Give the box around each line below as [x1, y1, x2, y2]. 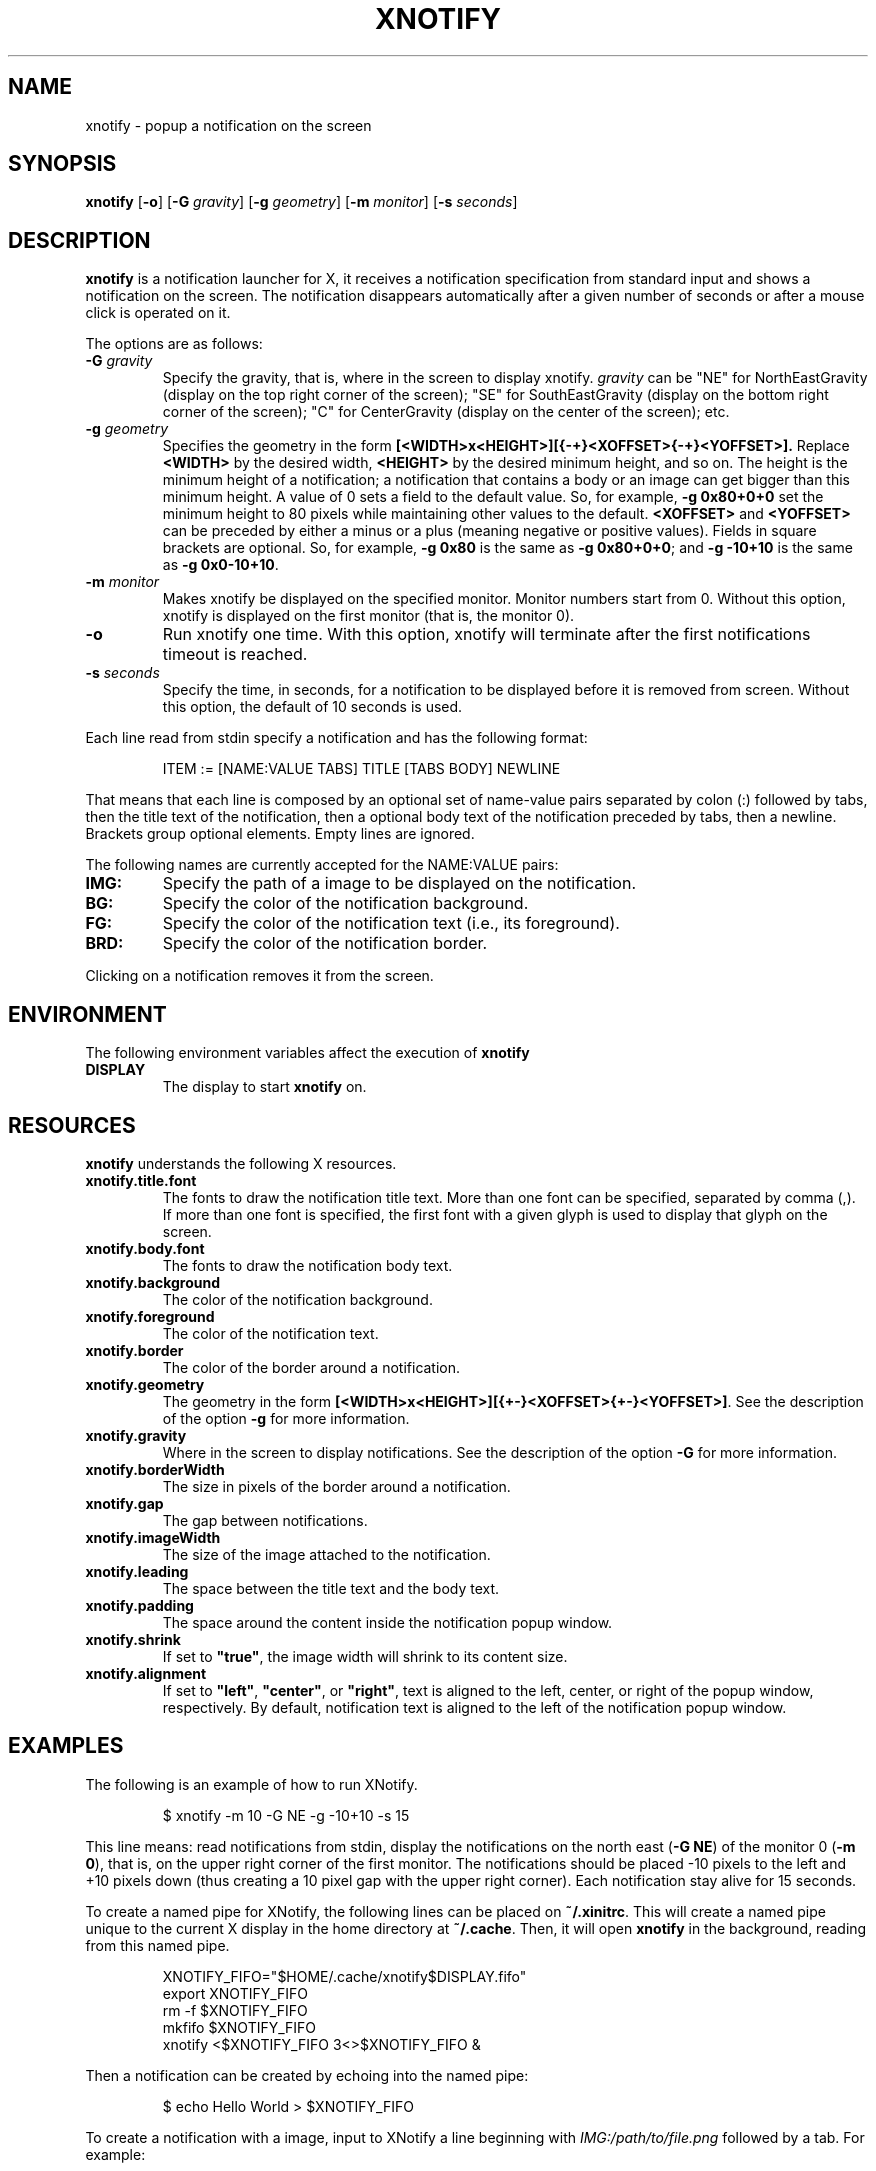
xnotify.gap [85, 1494, 164, 1512]
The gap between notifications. [162, 1511, 368, 1529]
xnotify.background [85, 1273, 221, 1291]
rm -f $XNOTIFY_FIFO [162, 2001, 308, 2019]
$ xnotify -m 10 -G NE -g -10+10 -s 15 [162, 1806, 410, 1824]
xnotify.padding [85, 1596, 194, 1614]
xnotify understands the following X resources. [85, 1154, 397, 1172]
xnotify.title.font [85, 1171, 197, 1189]
